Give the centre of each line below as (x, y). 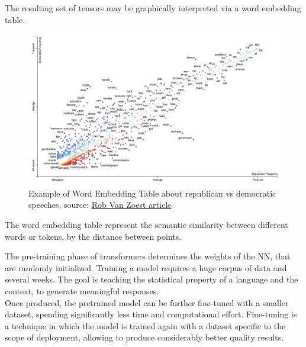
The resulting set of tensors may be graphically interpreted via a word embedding (153, 8)
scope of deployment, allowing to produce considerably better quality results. (144, 337)
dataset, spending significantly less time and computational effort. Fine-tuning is (151, 314)
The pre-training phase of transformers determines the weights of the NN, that (148, 256)
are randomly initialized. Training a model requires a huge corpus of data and (146, 267)
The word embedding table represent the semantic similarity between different (146, 225)
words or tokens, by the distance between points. (93, 236)
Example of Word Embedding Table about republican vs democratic (152, 193)
